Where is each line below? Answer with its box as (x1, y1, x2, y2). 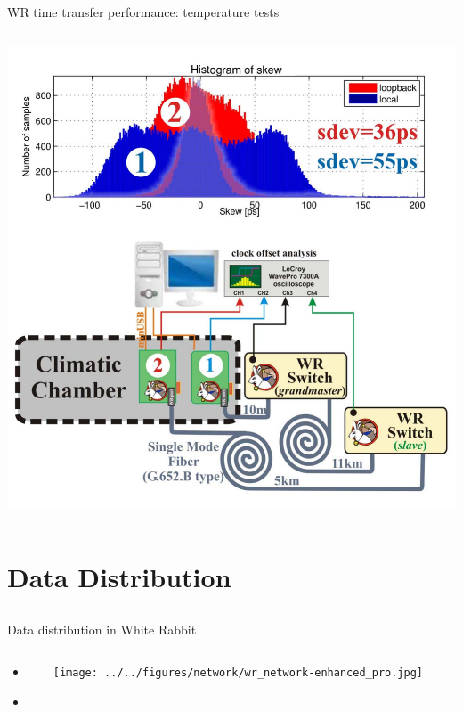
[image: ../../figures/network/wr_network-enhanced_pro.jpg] (53, 667, 424, 680)
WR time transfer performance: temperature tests (7, 3, 280, 20)
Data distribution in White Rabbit (7, 619, 197, 638)
